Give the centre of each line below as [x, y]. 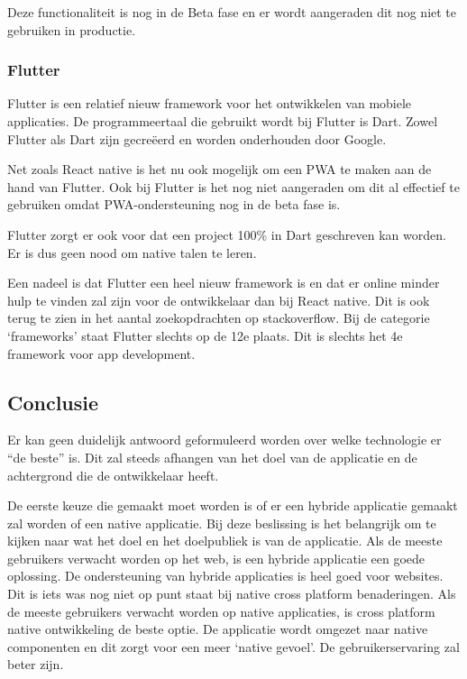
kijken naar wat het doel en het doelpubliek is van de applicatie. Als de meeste [225, 541]
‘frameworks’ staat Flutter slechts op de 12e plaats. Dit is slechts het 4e [205, 335]
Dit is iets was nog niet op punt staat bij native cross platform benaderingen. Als [232, 594]
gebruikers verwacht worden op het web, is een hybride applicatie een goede [216, 558]
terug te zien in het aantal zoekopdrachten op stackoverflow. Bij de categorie [219, 318]
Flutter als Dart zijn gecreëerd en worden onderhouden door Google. [197, 138]
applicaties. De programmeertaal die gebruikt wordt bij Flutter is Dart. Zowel [223, 121]
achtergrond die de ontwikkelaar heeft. [113, 475]
